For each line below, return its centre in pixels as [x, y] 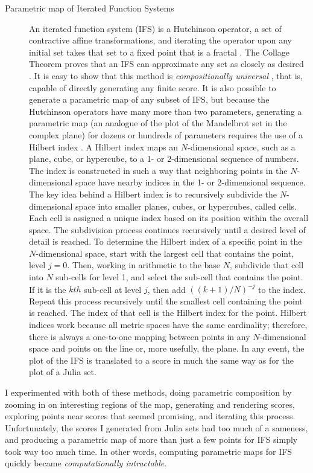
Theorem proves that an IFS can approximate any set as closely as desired [166, 64]
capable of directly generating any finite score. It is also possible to [153, 87]
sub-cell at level [113, 289]
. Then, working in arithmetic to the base [144, 265]
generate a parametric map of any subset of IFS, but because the [149, 99]
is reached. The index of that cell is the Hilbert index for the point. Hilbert [168, 313]
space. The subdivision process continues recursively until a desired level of [167, 229]
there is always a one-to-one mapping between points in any [140, 336]
